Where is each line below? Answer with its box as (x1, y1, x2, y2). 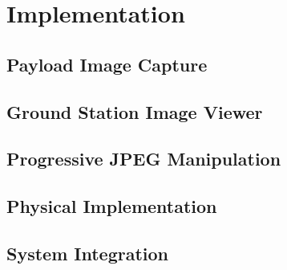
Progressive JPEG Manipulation (6, 146, 281, 171)
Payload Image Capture (6, 51, 208, 76)
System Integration (6, 240, 169, 265)
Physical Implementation (6, 194, 217, 219)
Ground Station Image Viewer (6, 99, 263, 124)
